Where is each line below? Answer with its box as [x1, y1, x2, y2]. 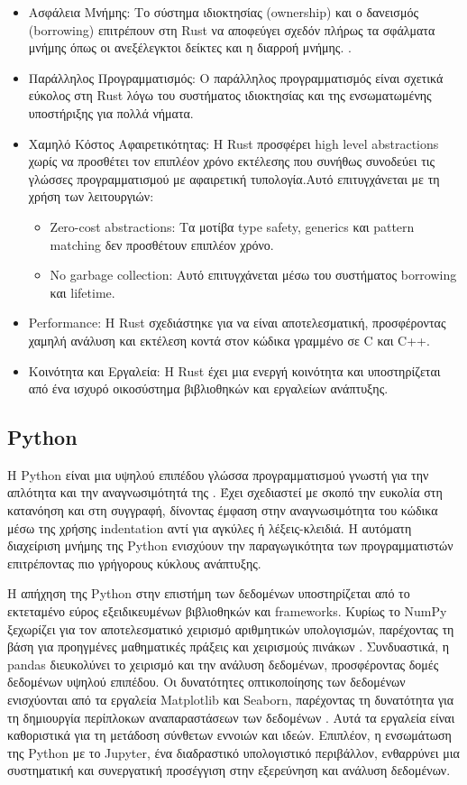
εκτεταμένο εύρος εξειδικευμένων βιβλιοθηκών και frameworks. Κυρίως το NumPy [7, 602, 447, 621]
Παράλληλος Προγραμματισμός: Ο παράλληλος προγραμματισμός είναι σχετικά [28, 68, 444, 87]
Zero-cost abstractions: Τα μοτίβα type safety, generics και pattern [50, 217, 415, 235]
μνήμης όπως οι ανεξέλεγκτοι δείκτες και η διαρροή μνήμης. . [28, 38, 352, 57]
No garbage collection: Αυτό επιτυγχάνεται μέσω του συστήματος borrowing [50, 265, 457, 284]
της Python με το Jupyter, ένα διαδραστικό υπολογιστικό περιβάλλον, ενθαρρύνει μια [7, 743, 460, 762]
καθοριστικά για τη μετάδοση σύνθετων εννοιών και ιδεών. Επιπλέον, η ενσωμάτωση [7, 725, 452, 744]
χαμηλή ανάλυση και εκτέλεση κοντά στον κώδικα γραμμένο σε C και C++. [28, 330, 430, 349]
